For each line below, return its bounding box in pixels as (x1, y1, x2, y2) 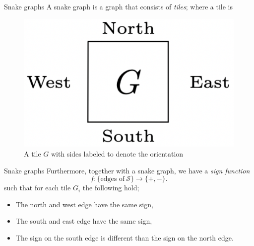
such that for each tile (4, 182, 71, 193)
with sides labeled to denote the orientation (51, 149, 184, 159)
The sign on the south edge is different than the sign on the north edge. (15, 233, 234, 243)
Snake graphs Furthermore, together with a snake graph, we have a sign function (4, 165, 250, 175)
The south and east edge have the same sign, (15, 216, 152, 226)
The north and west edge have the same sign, (15, 199, 153, 209)
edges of (100, 175, 125, 183)
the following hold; (82, 182, 139, 193)
